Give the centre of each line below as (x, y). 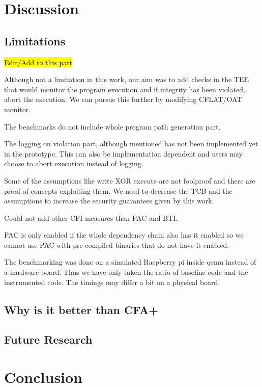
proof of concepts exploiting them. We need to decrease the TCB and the (118, 190)
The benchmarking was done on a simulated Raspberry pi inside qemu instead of (130, 262)
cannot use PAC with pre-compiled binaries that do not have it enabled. (117, 244)
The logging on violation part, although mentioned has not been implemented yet (131, 144)
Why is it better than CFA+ (81, 309)
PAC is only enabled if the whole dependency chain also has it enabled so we (124, 235)
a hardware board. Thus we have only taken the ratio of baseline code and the (126, 272)
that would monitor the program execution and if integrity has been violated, (125, 89)
